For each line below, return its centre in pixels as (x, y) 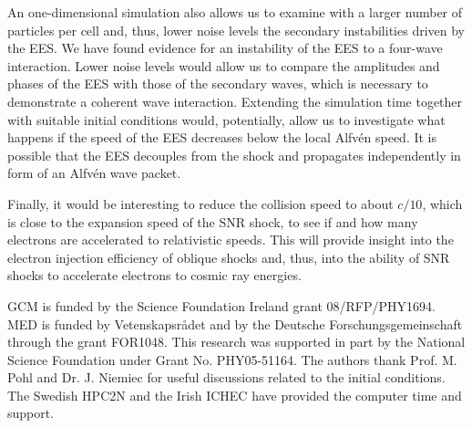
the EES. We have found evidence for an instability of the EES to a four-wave (225, 48)
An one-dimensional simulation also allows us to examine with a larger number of (235, 12)
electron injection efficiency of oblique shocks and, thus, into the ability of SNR (229, 257)
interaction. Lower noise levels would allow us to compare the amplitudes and (224, 65)
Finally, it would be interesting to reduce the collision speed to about (200, 203)
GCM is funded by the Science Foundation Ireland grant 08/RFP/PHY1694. (221, 305)
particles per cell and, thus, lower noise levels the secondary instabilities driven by (236, 30)
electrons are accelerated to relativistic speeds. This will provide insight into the (231, 240)
